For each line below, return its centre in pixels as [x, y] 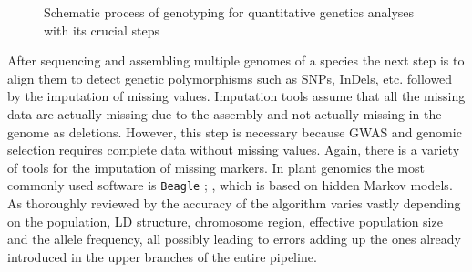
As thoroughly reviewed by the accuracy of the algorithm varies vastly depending [234, 203]
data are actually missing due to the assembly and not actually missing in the [225, 113]
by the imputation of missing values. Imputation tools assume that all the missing [236, 96]
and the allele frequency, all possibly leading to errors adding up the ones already [234, 239]
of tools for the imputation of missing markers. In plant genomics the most [216, 167]
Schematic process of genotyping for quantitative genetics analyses [229, 12]
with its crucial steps [102, 30]
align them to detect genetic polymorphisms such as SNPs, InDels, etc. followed [230, 78]
